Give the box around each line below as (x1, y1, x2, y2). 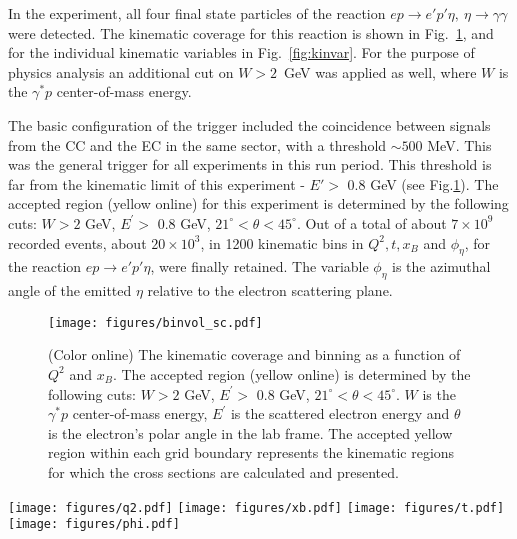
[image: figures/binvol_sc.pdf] (48, 315, 263, 330)
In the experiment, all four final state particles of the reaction (8, 3, 386, 23)
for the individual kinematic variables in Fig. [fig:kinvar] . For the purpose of (8, 42, 475, 63)
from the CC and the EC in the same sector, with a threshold (8, 134, 387, 155)
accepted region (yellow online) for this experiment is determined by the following (8, 193, 509, 214)
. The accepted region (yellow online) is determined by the (112, 363, 471, 384)
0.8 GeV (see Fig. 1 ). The (347, 173, 499, 194)
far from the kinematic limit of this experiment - (8, 173, 305, 194)
